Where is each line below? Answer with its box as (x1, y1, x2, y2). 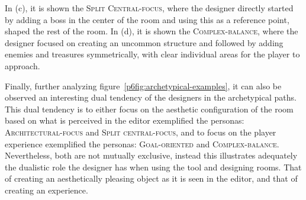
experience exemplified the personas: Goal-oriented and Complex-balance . (5, 137, 279, 150)
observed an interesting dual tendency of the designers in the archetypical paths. (5, 91, 297, 104)
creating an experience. (5, 183, 88, 196)
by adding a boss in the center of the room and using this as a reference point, (5, 13, 289, 25)
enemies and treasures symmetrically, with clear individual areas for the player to (5, 48, 300, 60)
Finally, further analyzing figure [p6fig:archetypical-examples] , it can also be (5, 79, 282, 92)
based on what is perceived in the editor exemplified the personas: (5, 114, 244, 127)
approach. (5, 59, 40, 72)
